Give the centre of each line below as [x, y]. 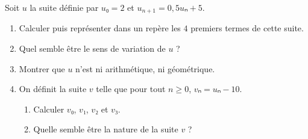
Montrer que [42, 68]
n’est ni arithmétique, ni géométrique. [145, 68]
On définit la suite [53, 89]
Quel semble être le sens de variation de [92, 48]
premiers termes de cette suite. [247, 28]
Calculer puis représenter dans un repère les [100, 28]
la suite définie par [64, 7]
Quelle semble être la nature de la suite [106, 129]
